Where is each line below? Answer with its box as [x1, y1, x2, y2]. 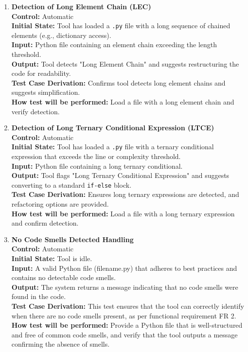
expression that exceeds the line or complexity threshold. [11, 151, 181, 161]
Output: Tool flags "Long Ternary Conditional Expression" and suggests [11, 170, 230, 180]
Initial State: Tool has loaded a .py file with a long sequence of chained [11, 20, 230, 31]
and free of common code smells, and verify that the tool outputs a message [11, 329, 238, 339]
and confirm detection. [11, 218, 79, 228]
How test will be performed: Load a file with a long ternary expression [11, 208, 235, 218]
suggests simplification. [11, 87, 80, 97]
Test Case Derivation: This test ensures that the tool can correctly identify [11, 301, 244, 311]
